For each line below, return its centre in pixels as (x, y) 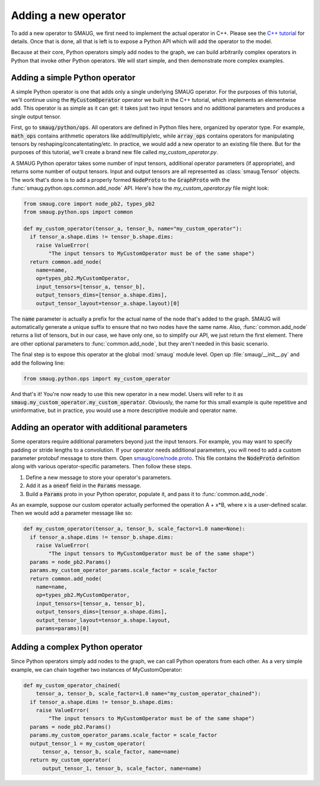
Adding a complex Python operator (77, 647)
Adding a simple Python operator (73, 77)
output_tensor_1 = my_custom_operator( (88, 743)
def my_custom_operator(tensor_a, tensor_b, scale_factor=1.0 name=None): (135, 529)
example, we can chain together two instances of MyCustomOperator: (97, 669)
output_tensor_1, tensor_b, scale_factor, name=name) (122, 768)
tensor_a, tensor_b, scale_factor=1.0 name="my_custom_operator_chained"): (148, 694)
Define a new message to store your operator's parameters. (99, 477)
